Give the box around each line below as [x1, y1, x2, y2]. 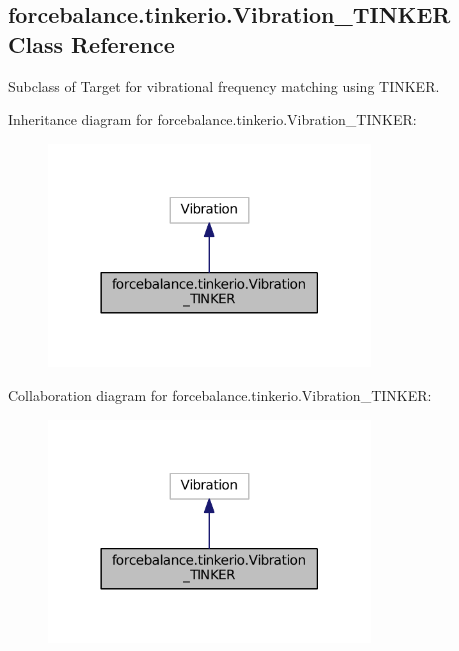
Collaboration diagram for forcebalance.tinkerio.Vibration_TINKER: [8, 384, 432, 405]
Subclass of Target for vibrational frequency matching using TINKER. [8, 75, 440, 96]
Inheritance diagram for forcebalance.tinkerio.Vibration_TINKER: [8, 109, 417, 130]
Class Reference [8, 28, 175, 59]
